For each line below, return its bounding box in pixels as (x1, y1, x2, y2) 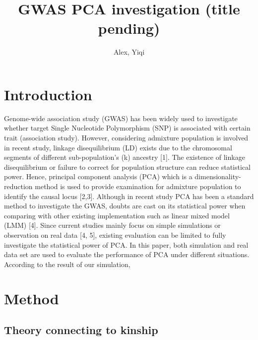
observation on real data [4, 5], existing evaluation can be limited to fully (4, 229, 226, 240)
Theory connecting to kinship (4, 322, 158, 338)
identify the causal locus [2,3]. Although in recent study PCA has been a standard (4, 191, 254, 201)
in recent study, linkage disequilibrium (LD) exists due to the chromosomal (4, 142, 232, 152)
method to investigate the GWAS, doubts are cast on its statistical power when (4, 201, 246, 211)
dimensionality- (194, 171, 241, 182)
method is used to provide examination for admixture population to (35, 181, 241, 191)
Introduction (4, 84, 92, 104)
